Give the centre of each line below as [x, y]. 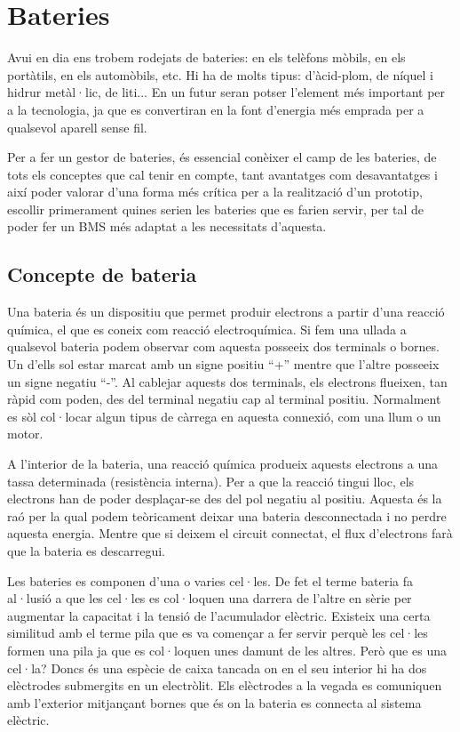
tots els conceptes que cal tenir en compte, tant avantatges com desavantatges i [222, 174]
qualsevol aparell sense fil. [77, 127]
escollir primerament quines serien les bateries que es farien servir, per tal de [216, 209]
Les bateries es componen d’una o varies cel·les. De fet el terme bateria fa [210, 580]
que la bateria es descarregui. [86, 550]
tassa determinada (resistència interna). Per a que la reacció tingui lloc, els [211, 481]
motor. [25, 434]
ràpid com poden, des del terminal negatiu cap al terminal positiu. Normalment [224, 399]
